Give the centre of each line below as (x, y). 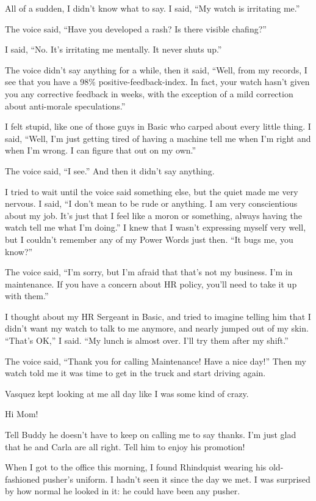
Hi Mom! (22, 414)
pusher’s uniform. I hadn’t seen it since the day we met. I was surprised (176, 479)
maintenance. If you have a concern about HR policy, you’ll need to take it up (151, 284)
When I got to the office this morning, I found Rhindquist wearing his (136, 467)
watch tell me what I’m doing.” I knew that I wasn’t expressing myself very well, (156, 227)
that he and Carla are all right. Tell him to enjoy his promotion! (125, 446)
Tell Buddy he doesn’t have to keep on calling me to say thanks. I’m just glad (151, 435)
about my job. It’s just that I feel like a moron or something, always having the (153, 215)
